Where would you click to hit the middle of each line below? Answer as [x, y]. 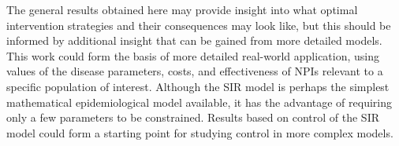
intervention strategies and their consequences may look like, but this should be [199, 25]
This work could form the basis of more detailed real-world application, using [193, 55]
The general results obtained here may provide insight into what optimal [182, 9]
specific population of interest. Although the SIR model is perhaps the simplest [198, 86]
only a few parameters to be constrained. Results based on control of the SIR [193, 117]
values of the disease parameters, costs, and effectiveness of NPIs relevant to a [195, 71]
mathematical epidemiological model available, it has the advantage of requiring [199, 102]
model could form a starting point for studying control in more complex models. [200, 132]
